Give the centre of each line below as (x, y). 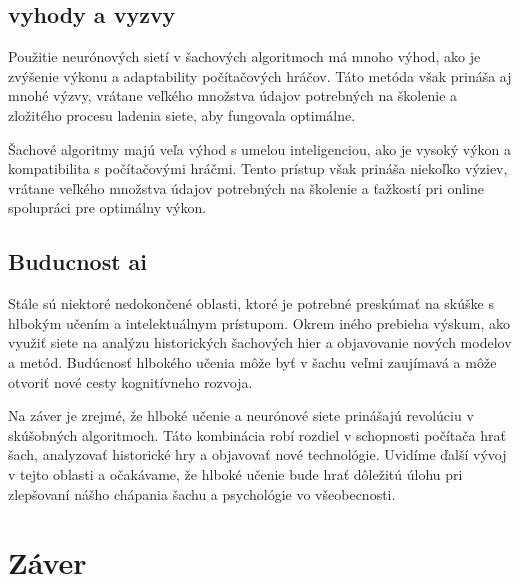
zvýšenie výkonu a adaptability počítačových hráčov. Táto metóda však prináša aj (260, 75)
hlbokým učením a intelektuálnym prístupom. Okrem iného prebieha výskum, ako (259, 322)
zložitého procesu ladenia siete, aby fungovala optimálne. (182, 114)
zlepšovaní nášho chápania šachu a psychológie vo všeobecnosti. (202, 493)
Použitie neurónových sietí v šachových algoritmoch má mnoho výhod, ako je (244, 56)
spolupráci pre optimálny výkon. (107, 207)
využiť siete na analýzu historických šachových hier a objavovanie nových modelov (260, 342)
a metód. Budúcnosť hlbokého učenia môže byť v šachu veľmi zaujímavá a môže (252, 361)
